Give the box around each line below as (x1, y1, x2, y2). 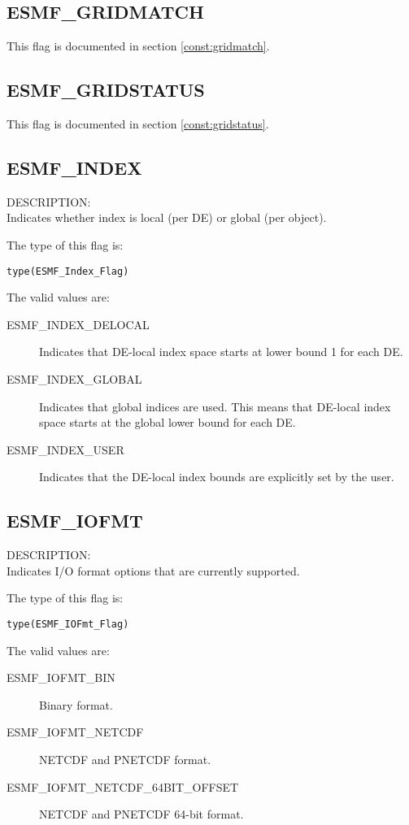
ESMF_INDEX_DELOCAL (7, 315, 150, 332)
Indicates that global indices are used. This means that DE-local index (39, 397, 391, 415)
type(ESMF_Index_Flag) (7, 265, 129, 277)
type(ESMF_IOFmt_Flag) (7, 618, 129, 630)
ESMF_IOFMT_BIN (7, 669, 115, 686)
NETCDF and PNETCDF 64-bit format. (39, 805, 244, 823)
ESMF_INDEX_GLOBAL (7, 371, 142, 388)
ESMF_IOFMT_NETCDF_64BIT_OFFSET (7, 778, 239, 795)
